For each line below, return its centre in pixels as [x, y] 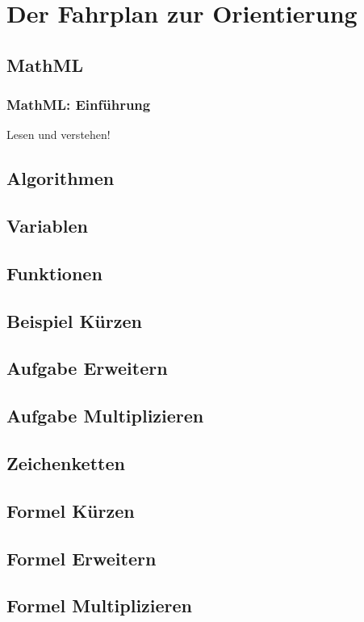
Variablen [47, 226]
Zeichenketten [66, 463]
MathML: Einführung [79, 105]
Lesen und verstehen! [59, 134]
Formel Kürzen [71, 510]
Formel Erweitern [82, 558]
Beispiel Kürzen [74, 320]
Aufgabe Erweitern [87, 368]
